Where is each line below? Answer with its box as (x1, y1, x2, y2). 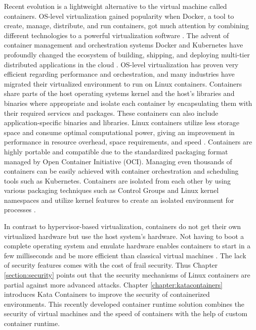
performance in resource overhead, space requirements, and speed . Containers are (4, 137, 252, 147)
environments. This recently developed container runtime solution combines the (4, 298, 245, 309)
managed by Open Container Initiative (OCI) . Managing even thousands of (4, 156, 232, 166)
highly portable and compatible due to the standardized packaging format (4, 146, 228, 156)
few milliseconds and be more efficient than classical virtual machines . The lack (4, 250, 247, 260)
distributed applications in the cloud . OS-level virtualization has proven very (4, 59, 239, 69)
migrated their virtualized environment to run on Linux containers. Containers (4, 78, 242, 89)
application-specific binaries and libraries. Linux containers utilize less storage (4, 117, 240, 128)
